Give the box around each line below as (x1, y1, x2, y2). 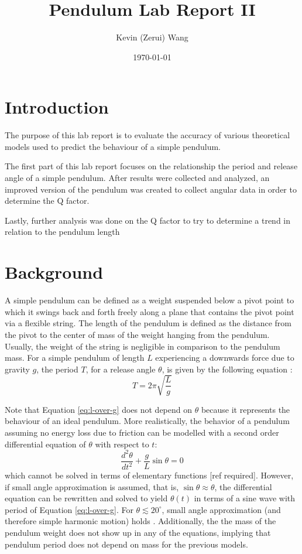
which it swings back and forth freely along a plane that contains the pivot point (5, 305, 294, 317)
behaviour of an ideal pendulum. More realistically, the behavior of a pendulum (5, 415, 290, 427)
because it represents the (201, 403, 290, 415)
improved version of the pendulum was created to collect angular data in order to (5, 183, 297, 195)
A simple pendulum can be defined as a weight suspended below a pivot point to (5, 294, 294, 306)
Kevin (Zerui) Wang (116, 31, 188, 43)
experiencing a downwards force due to (155, 351, 294, 364)
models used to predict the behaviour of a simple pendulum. (5, 140, 221, 152)
